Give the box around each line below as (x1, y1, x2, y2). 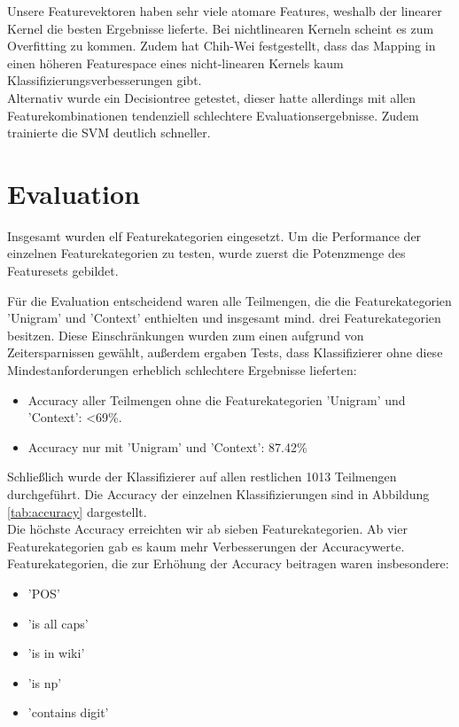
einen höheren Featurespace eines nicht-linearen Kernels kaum (7, 53, 344, 72)
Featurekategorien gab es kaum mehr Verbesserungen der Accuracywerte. (7, 536, 405, 555)
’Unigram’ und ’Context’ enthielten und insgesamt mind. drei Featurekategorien (7, 309, 441, 327)
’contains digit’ (27, 703, 109, 722)
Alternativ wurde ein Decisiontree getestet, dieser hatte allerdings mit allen (7, 88, 416, 106)
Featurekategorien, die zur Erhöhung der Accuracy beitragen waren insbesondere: (7, 554, 449, 573)
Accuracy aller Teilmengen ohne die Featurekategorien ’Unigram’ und (27, 390, 406, 409)
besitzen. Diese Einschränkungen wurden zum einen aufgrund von (7, 325, 364, 344)
